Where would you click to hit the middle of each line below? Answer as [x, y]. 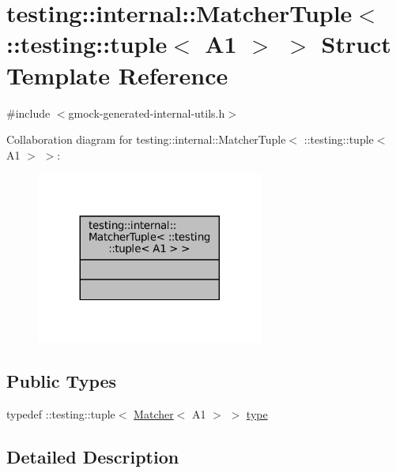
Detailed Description [93, 456]
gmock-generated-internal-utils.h [147, 113]
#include [28, 113]
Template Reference [117, 75]
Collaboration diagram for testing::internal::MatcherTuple [146, 139]
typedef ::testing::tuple [61, 413]
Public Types [62, 380]
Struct [356, 44]
